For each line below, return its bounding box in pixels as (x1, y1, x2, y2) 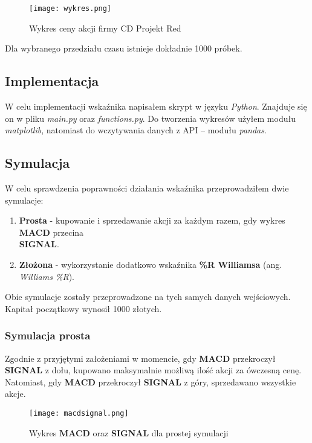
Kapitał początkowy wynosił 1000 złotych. (5, 302, 162, 315)
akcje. (5, 387, 26, 400)
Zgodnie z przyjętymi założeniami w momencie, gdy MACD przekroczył (5, 351, 276, 364)
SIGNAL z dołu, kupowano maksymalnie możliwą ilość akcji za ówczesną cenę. (5, 364, 302, 376)
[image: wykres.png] (29, 4, 112, 13)
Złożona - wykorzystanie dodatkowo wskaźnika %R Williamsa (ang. (19, 258, 282, 270)
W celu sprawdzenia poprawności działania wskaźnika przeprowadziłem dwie (5, 182, 289, 195)
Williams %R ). (19, 270, 74, 282)
